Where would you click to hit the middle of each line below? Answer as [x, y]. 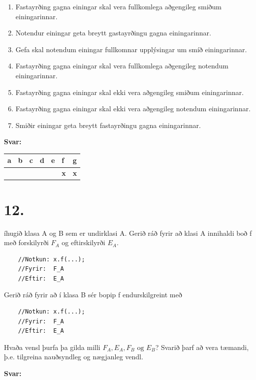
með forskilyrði [26, 242]
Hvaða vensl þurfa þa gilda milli [52, 347]
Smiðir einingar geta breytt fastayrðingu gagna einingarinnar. [108, 125]
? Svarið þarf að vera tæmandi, [202, 347]
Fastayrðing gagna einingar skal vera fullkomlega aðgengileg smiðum [119, 6]
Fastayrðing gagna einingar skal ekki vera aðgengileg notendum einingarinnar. [133, 109]
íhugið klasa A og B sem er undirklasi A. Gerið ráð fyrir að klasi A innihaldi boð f [128, 233]
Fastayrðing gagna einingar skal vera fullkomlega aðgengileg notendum [122, 66]
